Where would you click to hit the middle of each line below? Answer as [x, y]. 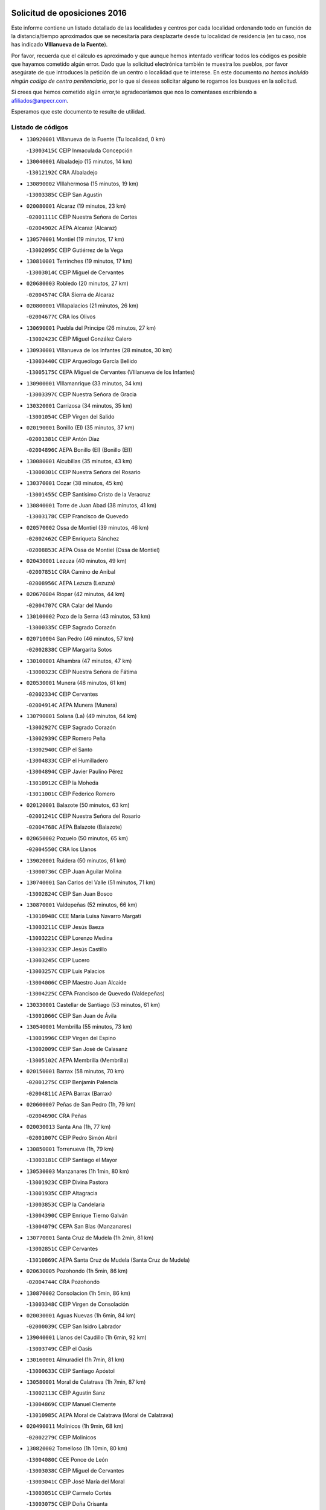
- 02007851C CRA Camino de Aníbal [71, 572]
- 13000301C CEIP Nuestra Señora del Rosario [84, 472]
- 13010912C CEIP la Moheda [62, 783]
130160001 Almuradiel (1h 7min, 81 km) [75, 1360]
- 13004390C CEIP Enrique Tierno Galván [77, 1216]
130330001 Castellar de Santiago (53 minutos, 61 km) [93, 1004]
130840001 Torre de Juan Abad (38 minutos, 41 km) [91, 506]
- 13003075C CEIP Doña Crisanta [67, 1504]
